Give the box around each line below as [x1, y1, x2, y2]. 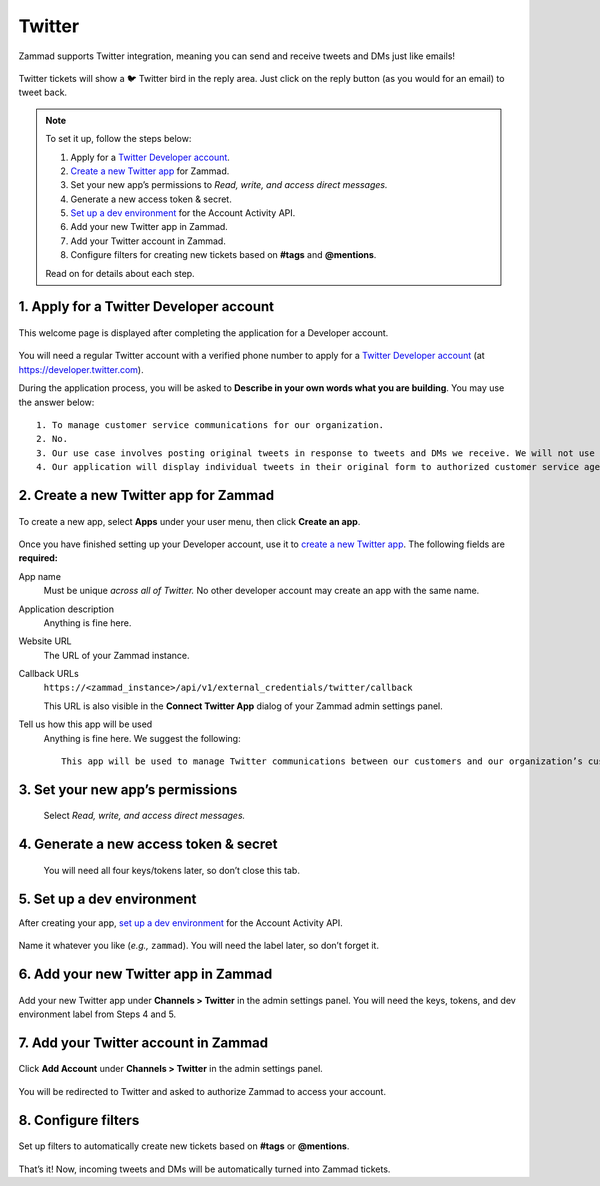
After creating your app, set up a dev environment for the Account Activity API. [18, 916, 344, 929]
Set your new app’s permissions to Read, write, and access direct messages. [70, 179, 388, 191]
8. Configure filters [18, 1111, 140, 1129]
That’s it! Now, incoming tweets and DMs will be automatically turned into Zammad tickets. [18, 1163, 391, 1175]
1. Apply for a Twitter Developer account [18, 298, 275, 315]
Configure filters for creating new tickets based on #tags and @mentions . [70, 249, 377, 261]
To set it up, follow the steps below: [45, 133, 192, 145]
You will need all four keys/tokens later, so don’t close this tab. [43, 864, 300, 876]
